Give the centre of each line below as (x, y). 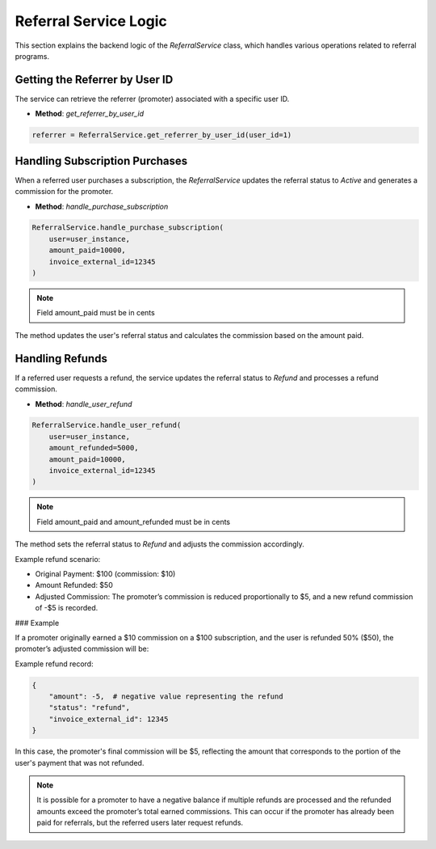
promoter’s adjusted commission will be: (82, 649)
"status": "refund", (90, 708)
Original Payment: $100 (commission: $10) (105, 573)
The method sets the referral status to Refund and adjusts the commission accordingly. (159, 544)
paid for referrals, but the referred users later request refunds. (140, 823)
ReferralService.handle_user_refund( (107, 425)
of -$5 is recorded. (67, 608)
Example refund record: (54, 664)
